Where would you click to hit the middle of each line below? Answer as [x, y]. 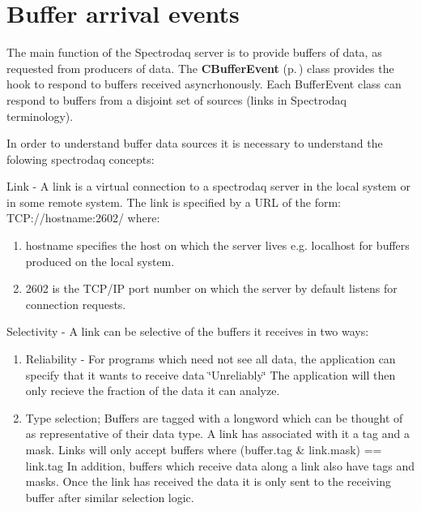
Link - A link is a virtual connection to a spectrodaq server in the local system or [208, 186]
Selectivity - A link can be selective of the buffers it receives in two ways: [188, 331]
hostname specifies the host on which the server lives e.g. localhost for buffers [217, 245]
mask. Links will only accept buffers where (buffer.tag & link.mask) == [204, 449]
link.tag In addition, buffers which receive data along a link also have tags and [220, 465]
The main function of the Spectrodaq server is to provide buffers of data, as [194, 52]
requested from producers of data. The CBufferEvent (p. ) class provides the [200, 68]
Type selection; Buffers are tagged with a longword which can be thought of [214, 417]
